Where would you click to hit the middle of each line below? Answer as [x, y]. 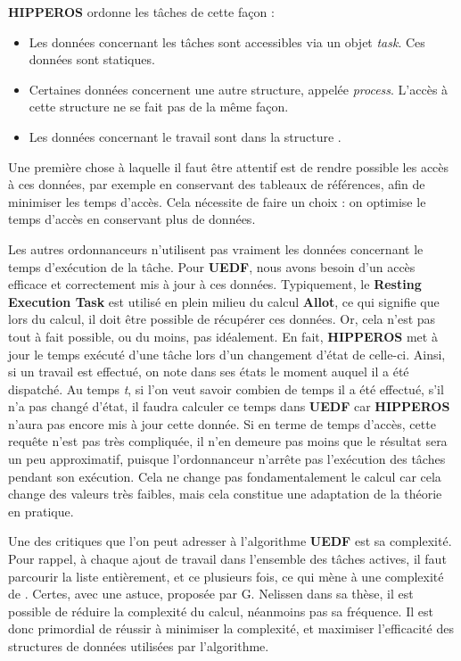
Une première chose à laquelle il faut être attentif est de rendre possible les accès [229, 166]
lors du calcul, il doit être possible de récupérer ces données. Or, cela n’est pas [222, 319]
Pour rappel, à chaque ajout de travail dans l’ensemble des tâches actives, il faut [227, 559]
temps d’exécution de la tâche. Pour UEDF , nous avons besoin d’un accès [212, 266]
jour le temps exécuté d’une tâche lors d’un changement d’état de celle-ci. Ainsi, [227, 354]
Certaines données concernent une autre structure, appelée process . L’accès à [239, 89]
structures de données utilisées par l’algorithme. [139, 646]
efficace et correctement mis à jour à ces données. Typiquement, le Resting [215, 284]
